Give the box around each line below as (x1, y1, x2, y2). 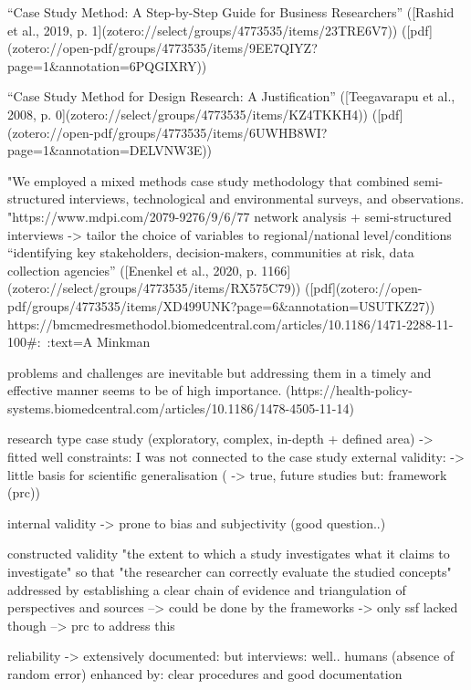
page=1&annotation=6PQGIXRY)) (7, 56, 207, 75)
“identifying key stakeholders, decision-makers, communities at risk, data (7, 243, 414, 262)
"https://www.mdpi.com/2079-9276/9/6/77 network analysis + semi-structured (7, 206, 452, 225)
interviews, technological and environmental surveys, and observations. (68, 189, 465, 208)
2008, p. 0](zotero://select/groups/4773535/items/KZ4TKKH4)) (7, 104, 369, 123)
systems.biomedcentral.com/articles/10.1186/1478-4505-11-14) (7, 398, 354, 417)
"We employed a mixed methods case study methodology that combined (7, 171, 410, 190)
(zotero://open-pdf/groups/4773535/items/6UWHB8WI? (7, 122, 328, 141)
